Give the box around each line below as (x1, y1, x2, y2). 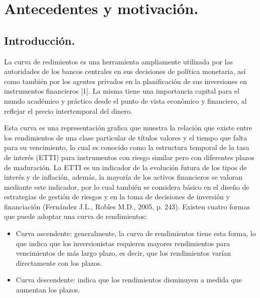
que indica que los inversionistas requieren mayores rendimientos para (16, 238, 230, 248)
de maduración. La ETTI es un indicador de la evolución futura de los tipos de (4, 162, 247, 172)
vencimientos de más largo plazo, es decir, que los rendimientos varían (16, 248, 231, 258)
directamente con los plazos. (16, 257, 102, 268)
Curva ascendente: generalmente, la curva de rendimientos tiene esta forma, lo (16, 228, 256, 239)
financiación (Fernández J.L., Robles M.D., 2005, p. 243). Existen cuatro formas (4, 201, 250, 211)
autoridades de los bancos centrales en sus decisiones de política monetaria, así (4, 66, 246, 77)
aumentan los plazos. (16, 284, 80, 295)
